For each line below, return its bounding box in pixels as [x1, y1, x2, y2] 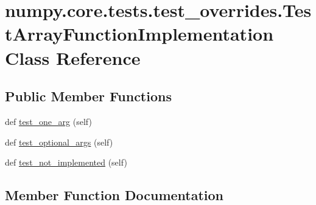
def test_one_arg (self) [5, 115, 92, 127]
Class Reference [5, 45, 141, 70]
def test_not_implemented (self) [5, 156, 127, 169]
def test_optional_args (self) [5, 135, 113, 148]
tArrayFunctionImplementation [5, 21, 274, 46]
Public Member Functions [5, 87, 172, 106]
